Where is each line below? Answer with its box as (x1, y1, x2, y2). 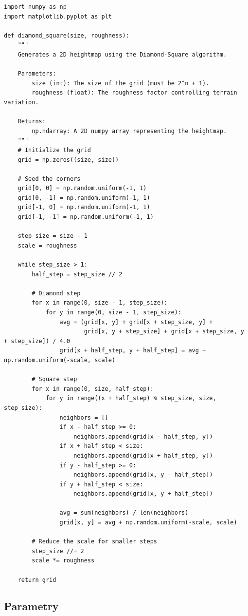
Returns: (18, 118, 46, 125)
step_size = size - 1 (18, 232, 88, 240)
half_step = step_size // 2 (32, 270, 123, 278)
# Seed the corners (18, 175, 81, 182)
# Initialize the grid (18, 146, 91, 154)
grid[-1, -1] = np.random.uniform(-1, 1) (18, 213, 154, 221)
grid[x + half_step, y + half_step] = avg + (59, 347, 206, 354)
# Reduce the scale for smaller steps (32, 538, 157, 545)
